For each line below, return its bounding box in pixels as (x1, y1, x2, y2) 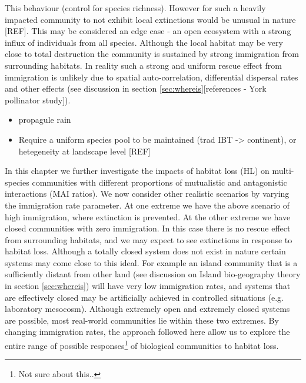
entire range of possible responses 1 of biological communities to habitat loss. (5, 338, 279, 351)
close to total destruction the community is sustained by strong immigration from (5, 48, 299, 60)
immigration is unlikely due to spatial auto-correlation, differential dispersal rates (5, 70, 298, 83)
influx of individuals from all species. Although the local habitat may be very (5, 36, 283, 48)
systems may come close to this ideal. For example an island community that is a (5, 256, 298, 268)
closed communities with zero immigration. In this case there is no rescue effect (5, 222, 291, 234)
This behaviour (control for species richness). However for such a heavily (5, 2, 266, 14)
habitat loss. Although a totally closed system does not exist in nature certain (5, 245, 286, 257)
